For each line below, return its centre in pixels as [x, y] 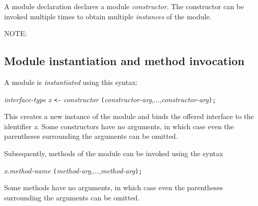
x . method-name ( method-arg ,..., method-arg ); [73, 170]
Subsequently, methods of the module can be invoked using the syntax [114, 153]
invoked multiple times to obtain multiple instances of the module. [108, 16]
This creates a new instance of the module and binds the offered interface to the [129, 116]
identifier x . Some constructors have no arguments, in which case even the [119, 126]
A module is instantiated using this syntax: [71, 82]
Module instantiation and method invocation [124, 61]
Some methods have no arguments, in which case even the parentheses [114, 187]
